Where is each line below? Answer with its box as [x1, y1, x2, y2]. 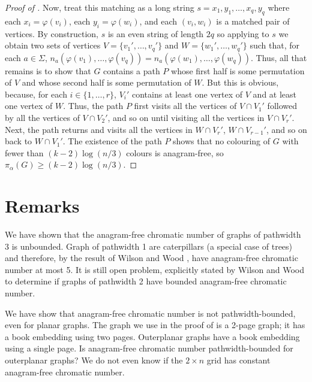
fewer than [5, 146, 44, 159]
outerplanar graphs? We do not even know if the [5, 354, 183, 366]
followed [267, 99, 297, 112]
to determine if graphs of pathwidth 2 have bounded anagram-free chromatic [5, 275, 287, 287]
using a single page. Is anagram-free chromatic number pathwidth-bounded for [5, 342, 293, 354]
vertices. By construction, [5, 27, 98, 40]
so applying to [217, 27, 269, 40]
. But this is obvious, [202, 76, 279, 89]
